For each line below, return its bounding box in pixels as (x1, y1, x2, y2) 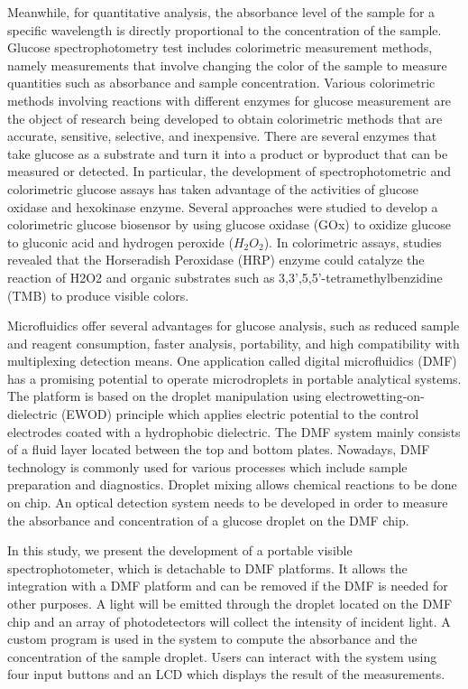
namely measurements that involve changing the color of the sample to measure (7, 55, 447, 74)
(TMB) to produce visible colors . (7, 285, 189, 304)
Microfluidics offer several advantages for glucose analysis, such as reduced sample (7, 316, 460, 335)
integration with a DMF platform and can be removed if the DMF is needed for (7, 576, 448, 595)
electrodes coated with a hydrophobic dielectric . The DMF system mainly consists (7, 422, 461, 441)
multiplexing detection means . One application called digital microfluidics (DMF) (7, 351, 457, 370)
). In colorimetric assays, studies (263, 232, 442, 251)
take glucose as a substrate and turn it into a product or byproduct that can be (7, 144, 448, 163)
